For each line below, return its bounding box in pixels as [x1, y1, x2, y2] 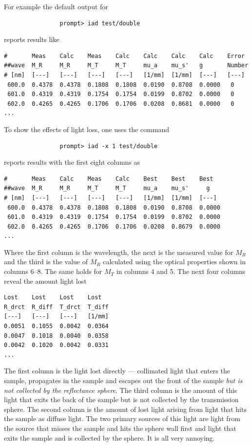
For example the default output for [4, 1, 108, 11]
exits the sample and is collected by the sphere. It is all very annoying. [4, 432, 215, 443]
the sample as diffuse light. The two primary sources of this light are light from [4, 413, 240, 424]
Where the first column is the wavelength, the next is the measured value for [4, 247, 233, 257]
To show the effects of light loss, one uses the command [4, 124, 170, 134]
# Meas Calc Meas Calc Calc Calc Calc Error [4, 52, 245, 59]
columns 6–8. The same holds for [4, 266, 102, 276]
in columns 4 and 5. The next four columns [116, 266, 246, 276]
